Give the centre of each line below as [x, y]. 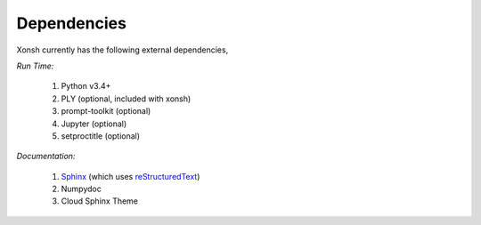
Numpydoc [81, 189]
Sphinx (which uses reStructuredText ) [130, 176]
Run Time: [35, 66]
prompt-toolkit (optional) [106, 111]
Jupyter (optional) [94, 124]
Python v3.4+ [86, 86]
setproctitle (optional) [101, 136]
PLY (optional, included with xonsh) [126, 99]
